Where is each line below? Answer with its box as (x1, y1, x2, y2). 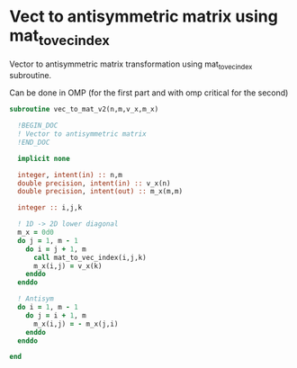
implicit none (17, 154, 70, 163)
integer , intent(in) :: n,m (17, 170, 123, 179)
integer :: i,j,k (17, 203, 83, 212)
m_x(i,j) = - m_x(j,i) (32, 319, 119, 328)
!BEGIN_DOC (17, 121, 58, 130)
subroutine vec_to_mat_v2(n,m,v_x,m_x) (9, 105, 159, 114)
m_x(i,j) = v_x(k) (32, 261, 103, 271)
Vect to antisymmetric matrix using (9, 6, 279, 27)
